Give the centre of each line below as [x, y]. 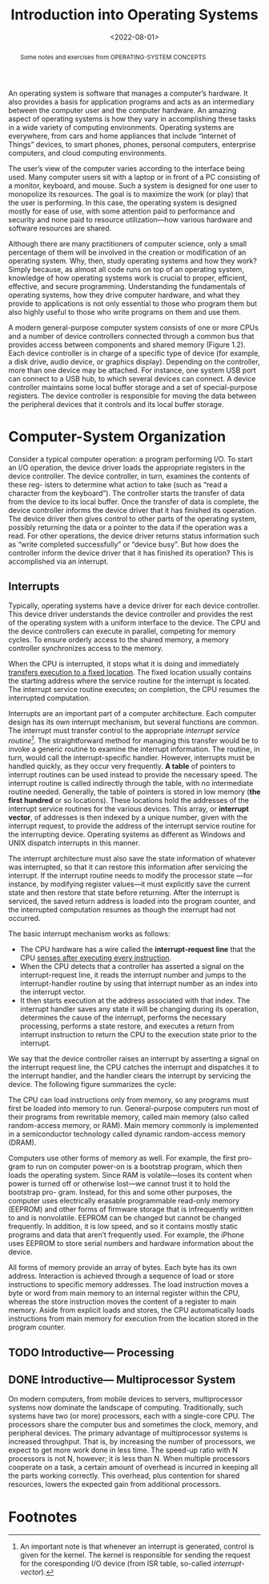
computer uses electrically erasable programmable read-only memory [124, 1201]
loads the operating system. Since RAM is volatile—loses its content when [130, 1175]
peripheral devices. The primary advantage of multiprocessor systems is [128, 1433]
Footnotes [43, 1517]
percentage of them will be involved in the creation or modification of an [127, 252]
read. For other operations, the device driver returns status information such [134, 535]
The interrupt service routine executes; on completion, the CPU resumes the [134, 690]
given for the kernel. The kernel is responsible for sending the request [135, 1555]
